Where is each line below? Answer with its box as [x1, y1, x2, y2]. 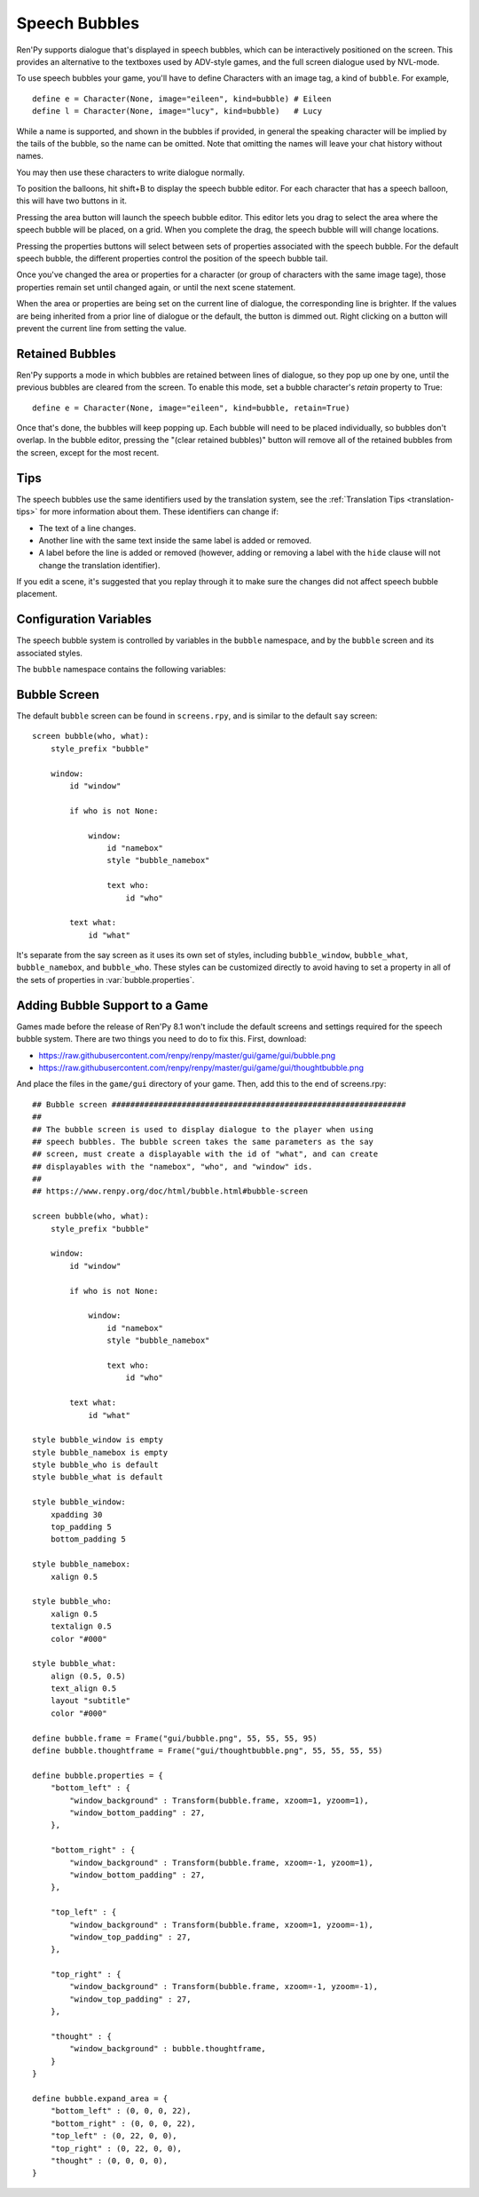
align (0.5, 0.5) [50, 1670, 126, 1681]
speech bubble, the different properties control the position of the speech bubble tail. [16, 253, 328, 264]
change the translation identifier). [38, 559, 161, 570]
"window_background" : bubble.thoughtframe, [69, 2043, 266, 2054]
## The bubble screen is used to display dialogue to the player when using [32, 1124, 374, 1134]
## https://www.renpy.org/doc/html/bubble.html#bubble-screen [32, 1186, 309, 1196]
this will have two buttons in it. [16, 195, 128, 206]
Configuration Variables [16, 612, 153, 627]
